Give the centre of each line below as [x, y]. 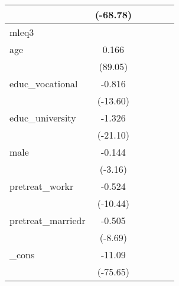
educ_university [43, 118]
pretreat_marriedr [48, 220]
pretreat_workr [42, 186]
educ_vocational [44, 83]
